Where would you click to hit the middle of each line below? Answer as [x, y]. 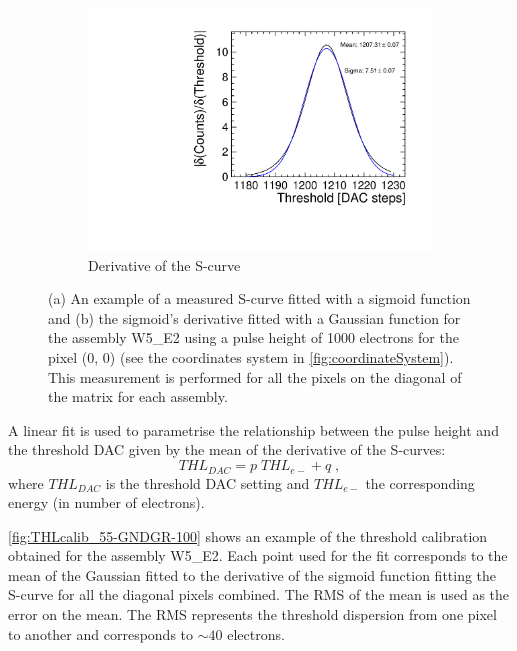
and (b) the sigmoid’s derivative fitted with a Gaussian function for [254, 317]
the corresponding [420, 482]
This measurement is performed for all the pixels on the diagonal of [255, 376]
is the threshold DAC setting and [207, 482]
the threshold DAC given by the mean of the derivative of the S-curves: [227, 449]
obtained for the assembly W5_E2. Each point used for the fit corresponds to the [258, 555]
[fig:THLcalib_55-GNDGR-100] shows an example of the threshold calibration [248, 535]
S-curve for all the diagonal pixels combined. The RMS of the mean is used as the [259, 594]
